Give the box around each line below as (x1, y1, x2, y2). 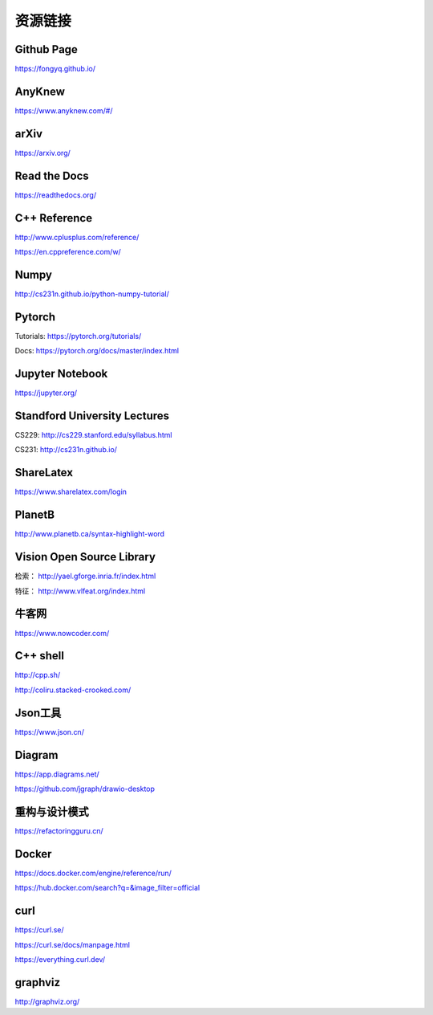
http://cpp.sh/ (14, 671, 61, 680)
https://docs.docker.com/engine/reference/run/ (14, 868, 172, 878)
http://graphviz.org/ (14, 997, 80, 1006)
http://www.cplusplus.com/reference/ (14, 232, 140, 242)
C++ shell (14, 649, 64, 662)
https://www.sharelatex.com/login (14, 487, 127, 497)
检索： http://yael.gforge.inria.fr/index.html (14, 571, 156, 581)
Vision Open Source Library (14, 550, 156, 564)
